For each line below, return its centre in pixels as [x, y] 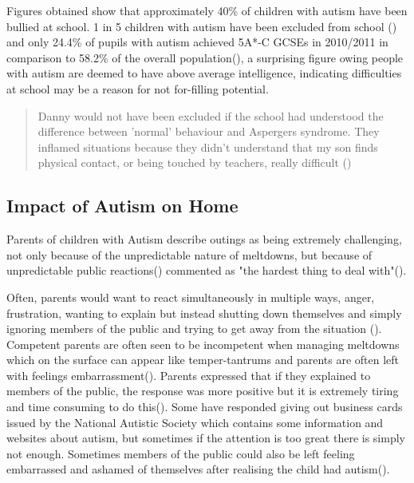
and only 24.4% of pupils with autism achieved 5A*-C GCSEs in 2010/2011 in [197, 42]
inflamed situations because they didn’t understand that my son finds [208, 146]
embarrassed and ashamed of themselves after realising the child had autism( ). [198, 469]
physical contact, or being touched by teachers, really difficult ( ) [195, 162]
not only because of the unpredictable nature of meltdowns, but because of [189, 254]
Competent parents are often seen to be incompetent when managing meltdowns [203, 344]
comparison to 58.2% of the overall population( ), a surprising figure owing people [205, 57]
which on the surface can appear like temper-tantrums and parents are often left [203, 360]
